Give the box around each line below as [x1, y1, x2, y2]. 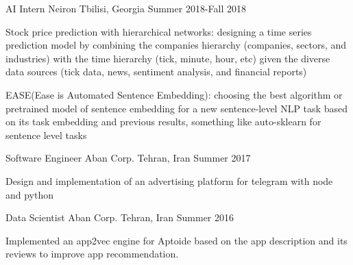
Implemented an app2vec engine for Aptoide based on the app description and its [5, 233, 348, 247]
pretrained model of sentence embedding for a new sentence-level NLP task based [5, 101, 348, 115]
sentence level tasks [5, 127, 87, 142]
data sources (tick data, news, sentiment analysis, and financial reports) [5, 64, 307, 79]
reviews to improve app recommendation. [5, 247, 179, 261]
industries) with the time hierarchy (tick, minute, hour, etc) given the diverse [5, 51, 330, 65]
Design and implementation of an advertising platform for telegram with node [5, 173, 333, 188]
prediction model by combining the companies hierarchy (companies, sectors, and [5, 38, 347, 52]
